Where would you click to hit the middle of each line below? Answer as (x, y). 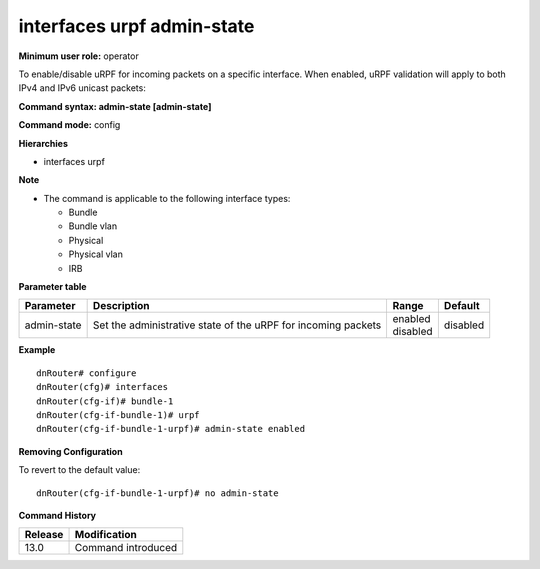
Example (37, 350)
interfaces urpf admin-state (136, 26)
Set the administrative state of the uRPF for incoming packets (237, 325)
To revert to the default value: (79, 470)
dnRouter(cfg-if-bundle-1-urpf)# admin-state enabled (170, 429)
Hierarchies (43, 143)
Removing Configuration (71, 451)
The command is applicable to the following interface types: (167, 198)
